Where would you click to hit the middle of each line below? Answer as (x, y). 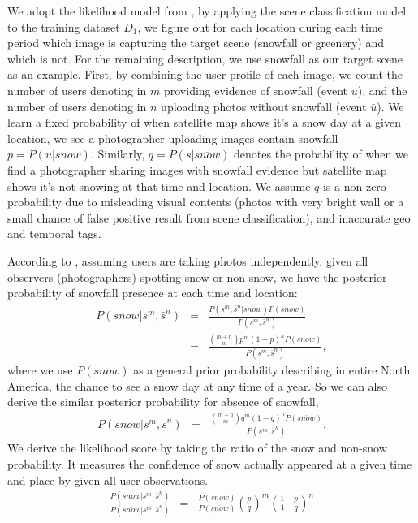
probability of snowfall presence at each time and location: (153, 293)
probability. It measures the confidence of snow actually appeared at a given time (210, 464)
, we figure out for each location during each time (260, 26)
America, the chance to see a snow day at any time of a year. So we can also (198, 385)
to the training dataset (64, 26)
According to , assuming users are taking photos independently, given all (188, 260)
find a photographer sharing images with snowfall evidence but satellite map (197, 169)
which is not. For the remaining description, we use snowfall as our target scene (205, 58)
